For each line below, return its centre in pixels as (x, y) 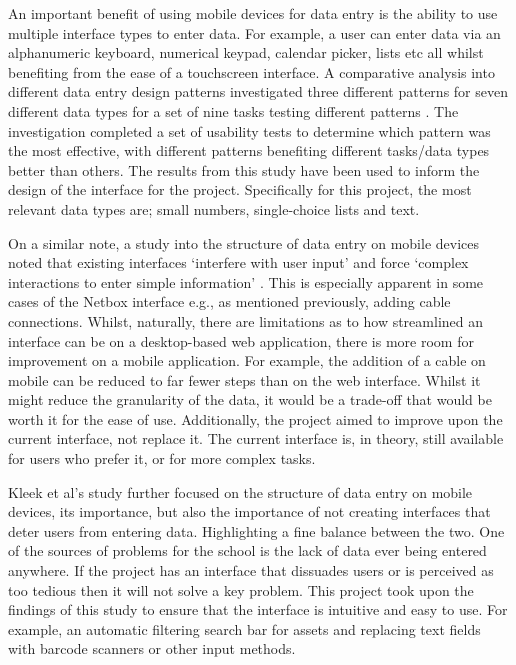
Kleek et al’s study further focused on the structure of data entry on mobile (240, 491)
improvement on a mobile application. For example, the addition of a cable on (247, 360)
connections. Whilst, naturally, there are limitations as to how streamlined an (246, 320)
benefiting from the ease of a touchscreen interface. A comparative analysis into (251, 71)
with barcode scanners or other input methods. (152, 648)
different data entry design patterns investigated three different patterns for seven (258, 91)
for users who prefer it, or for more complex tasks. (162, 458)
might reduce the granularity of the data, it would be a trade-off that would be (250, 399)
